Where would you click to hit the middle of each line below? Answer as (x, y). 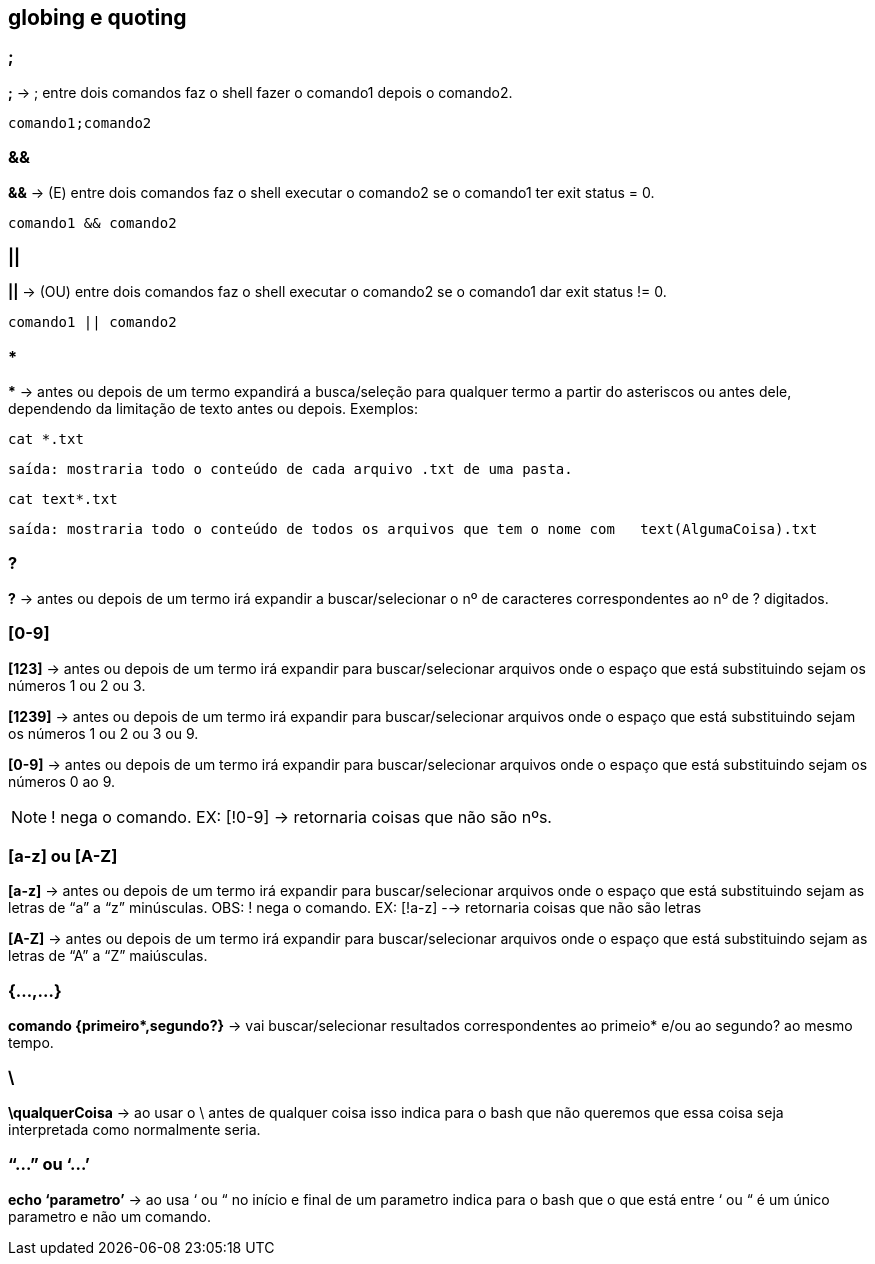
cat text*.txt (63, 499)
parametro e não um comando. (109, 1216)
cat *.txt (46, 439)
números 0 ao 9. (62, 781)
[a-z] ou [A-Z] (63, 855)
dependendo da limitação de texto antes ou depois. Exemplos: (213, 409)
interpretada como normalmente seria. (134, 1129)
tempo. (31, 1043)
